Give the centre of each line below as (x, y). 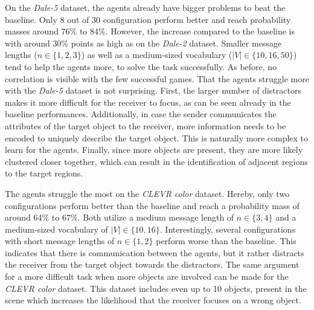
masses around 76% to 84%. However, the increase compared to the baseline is (150, 31)
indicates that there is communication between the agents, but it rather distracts (155, 252)
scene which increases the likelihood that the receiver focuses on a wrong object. (153, 300)
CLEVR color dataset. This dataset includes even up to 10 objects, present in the (156, 288)
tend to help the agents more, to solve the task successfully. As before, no (141, 66)
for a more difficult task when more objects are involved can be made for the (147, 276)
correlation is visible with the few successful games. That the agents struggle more (157, 78)
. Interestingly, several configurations (228, 229)
